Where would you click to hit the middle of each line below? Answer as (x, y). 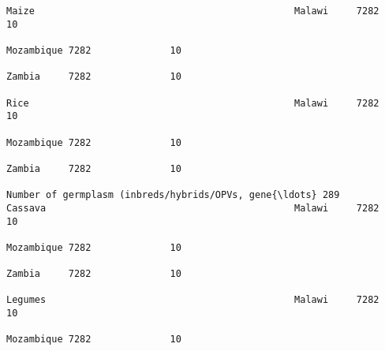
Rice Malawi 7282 (193, 103)
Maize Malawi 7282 (193, 11)
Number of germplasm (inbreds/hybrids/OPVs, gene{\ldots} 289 (173, 195)
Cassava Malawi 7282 (193, 208)
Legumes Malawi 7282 (193, 300)
